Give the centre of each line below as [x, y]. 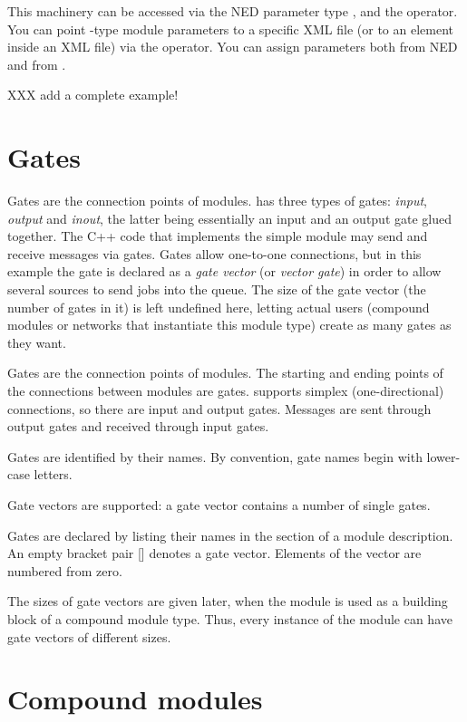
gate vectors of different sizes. [89, 636]
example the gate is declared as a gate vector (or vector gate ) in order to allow [224, 271]
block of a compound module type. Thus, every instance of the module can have [230, 618]
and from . [37, 64]
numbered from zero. [65, 570]
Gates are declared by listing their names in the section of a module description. [230, 535]
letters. [53, 474]
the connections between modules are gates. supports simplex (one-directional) [226, 391]
